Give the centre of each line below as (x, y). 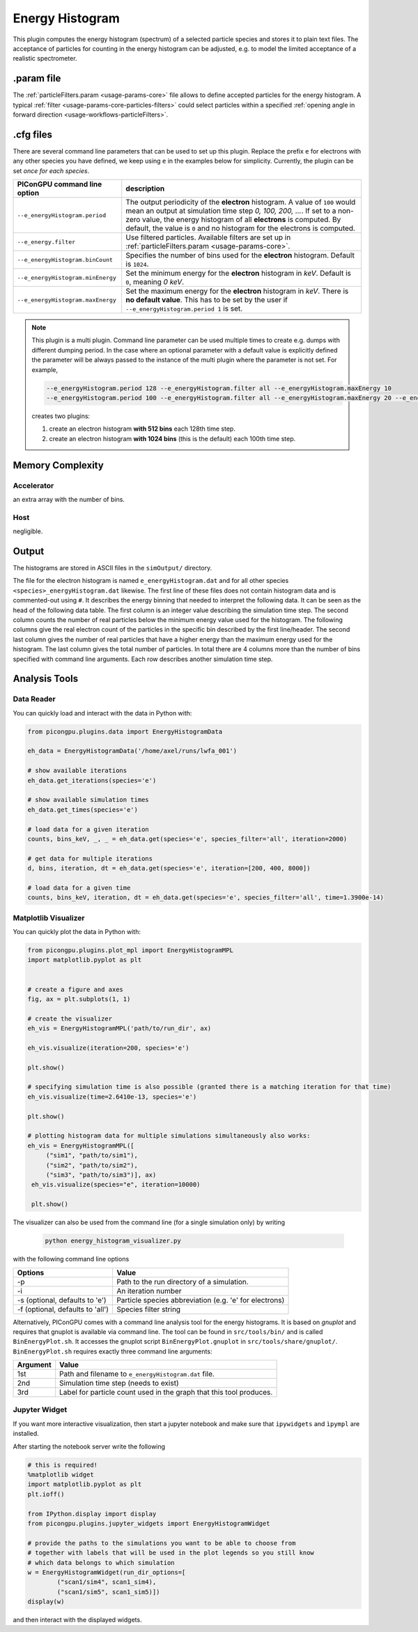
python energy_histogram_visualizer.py (113, 1241)
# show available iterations (77, 771)
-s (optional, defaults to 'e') (62, 1300)
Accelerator (33, 485)
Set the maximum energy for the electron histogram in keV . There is (237, 291)
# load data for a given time (79, 888)
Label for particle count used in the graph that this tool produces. (166, 1393)
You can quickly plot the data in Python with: (77, 932)
